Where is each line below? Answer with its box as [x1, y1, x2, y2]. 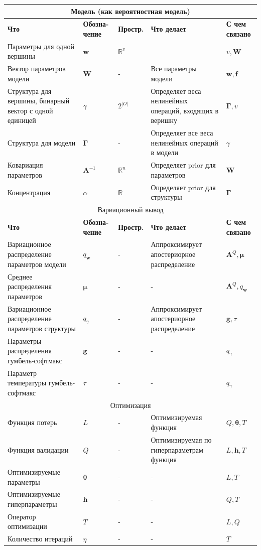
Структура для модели [8, 137, 76, 148]
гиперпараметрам [151, 444, 203, 455]
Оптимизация [110, 399, 151, 410]
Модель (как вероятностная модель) [71, 6, 190, 16]
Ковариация [8, 160, 43, 170]
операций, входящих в [151, 105, 219, 115]
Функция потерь [8, 417, 57, 428]
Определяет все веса [151, 127, 213, 138]
